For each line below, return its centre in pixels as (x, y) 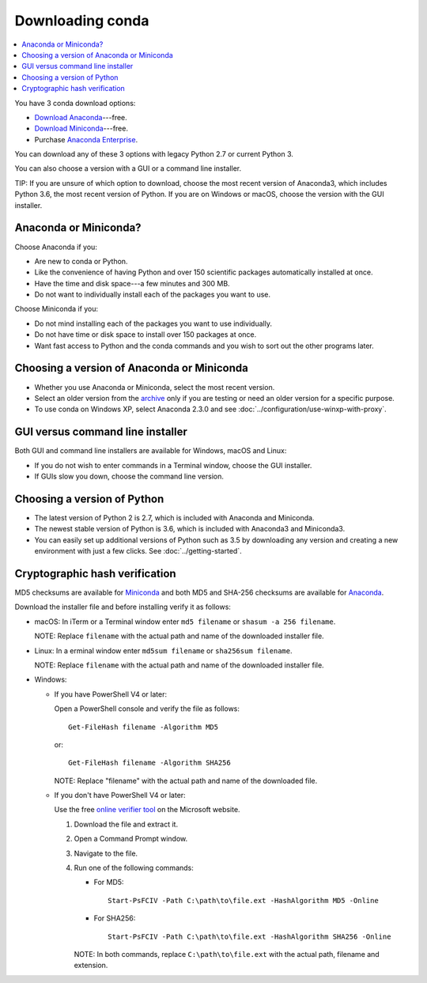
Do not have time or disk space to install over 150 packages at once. (145, 335)
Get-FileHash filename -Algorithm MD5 (144, 727)
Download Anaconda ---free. (81, 117)
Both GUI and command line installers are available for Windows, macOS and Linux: (151, 451)
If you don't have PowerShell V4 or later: (120, 796)
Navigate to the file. (106, 853)
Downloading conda (82, 21)
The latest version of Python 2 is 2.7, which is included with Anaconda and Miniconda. (174, 517)
